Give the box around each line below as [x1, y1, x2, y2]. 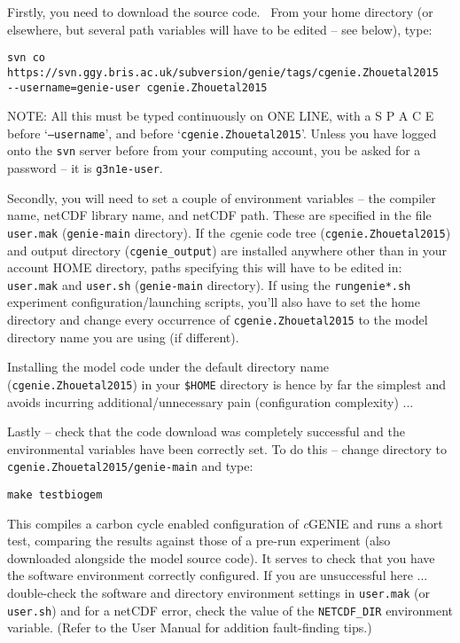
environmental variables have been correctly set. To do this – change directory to [7, 439, 447, 458]
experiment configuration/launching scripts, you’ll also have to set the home [7, 293, 420, 311]
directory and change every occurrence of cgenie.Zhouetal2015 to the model [7, 310, 428, 329]
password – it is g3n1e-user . [7, 159, 163, 177]
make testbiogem [7, 489, 103, 501]
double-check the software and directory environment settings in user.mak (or [7, 584, 430, 602]
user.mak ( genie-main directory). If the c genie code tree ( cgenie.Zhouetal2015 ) [7, 223, 451, 241]
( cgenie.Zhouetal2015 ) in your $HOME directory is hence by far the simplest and [7, 374, 447, 393]
